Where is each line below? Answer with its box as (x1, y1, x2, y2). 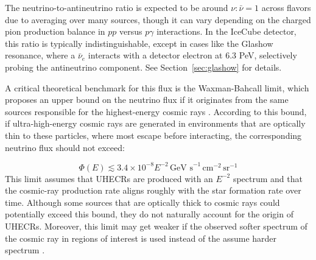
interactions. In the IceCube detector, (156, 25, 297, 38)
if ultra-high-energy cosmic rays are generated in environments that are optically (5, 117, 306, 130)
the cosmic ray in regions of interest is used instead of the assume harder (5, 231, 277, 244)
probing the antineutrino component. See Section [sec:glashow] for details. (5, 60, 282, 73)
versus (119, 25, 142, 38)
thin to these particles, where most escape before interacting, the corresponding (5, 128, 302, 141)
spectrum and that (233, 172, 303, 184)
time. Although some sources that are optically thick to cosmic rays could (5, 195, 280, 208)
